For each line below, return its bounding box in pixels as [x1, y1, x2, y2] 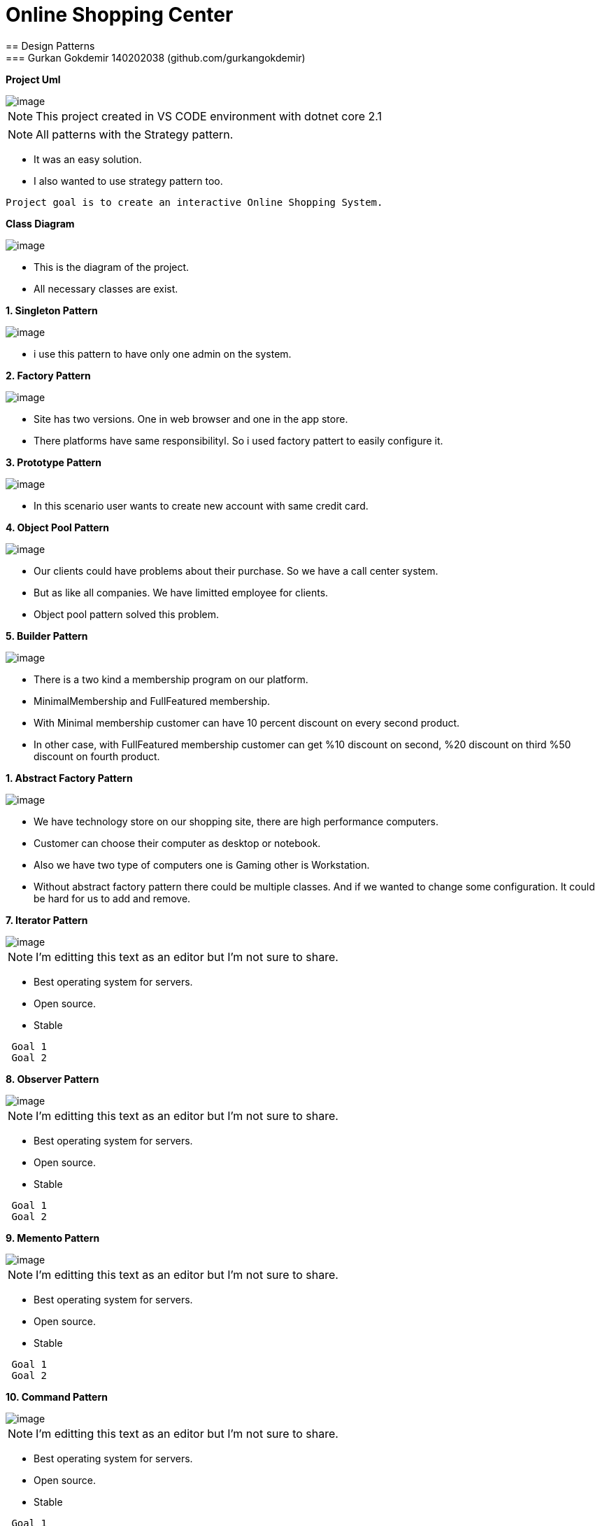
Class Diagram [6, 217, 75, 230]
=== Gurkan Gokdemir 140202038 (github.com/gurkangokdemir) [6, 51, 306, 64]
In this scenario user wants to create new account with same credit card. [34, 499, 369, 512]
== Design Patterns [6, 39, 95, 52]
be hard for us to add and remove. [34, 892, 191, 904]
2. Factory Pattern [6, 369, 91, 381]
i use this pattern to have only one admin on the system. [34, 347, 292, 360]
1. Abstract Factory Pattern [6, 771, 133, 784]
